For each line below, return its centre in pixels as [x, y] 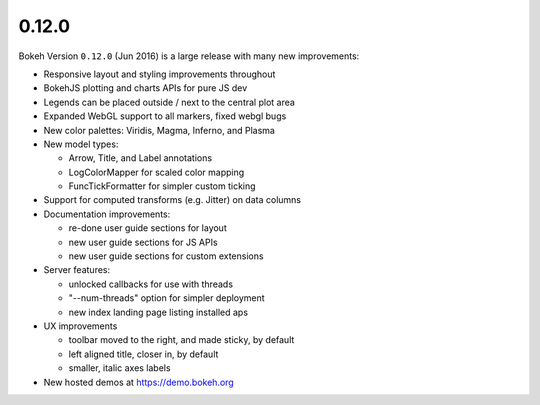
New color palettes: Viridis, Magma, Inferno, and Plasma [159, 130]
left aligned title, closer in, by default [143, 354]
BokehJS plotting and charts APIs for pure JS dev [145, 88]
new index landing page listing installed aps [158, 312]
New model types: [81, 144]
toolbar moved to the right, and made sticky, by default [181, 340]
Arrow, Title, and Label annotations [140, 158]
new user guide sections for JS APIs [143, 242]
